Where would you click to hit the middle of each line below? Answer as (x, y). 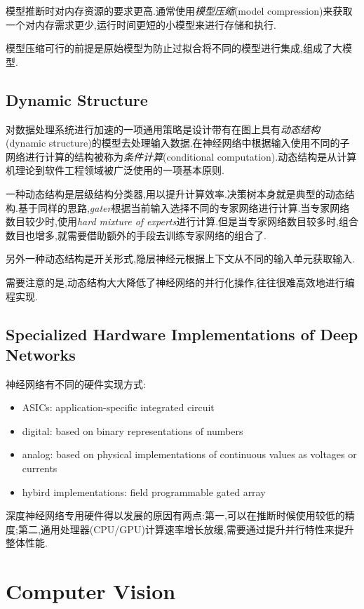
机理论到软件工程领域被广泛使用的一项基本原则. (115, 170)
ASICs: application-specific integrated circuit (118, 407)
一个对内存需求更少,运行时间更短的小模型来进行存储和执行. (141, 24)
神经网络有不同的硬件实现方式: (76, 383)
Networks (41, 354)
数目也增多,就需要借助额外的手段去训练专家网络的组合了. (136, 235)
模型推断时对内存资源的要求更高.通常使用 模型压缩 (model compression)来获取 (179, 11)
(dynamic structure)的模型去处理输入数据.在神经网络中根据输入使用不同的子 (178, 143)
